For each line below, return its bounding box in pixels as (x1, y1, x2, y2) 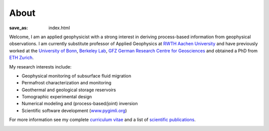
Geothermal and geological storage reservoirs (21, 87, 117, 93)
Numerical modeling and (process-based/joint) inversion (21, 101, 138, 107)
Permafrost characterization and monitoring (21, 80, 112, 86)
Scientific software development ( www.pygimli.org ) (21, 107, 127, 114)
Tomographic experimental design (21, 94, 92, 100)
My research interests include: (9, 64, 72, 69)
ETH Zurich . (9, 55, 34, 61)
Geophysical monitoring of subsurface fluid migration (21, 72, 132, 79)
